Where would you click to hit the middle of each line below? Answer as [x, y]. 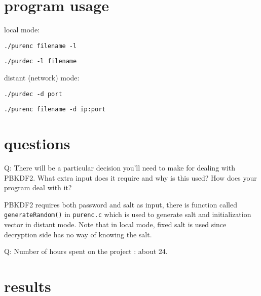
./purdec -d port [33, 94]
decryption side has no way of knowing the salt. [78, 234]
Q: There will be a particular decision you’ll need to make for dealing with [120, 168]
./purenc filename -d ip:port [55, 110]
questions [37, 143]
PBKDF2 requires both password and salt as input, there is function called [121, 204]
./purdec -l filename [41, 61]
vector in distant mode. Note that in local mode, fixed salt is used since [115, 224]
